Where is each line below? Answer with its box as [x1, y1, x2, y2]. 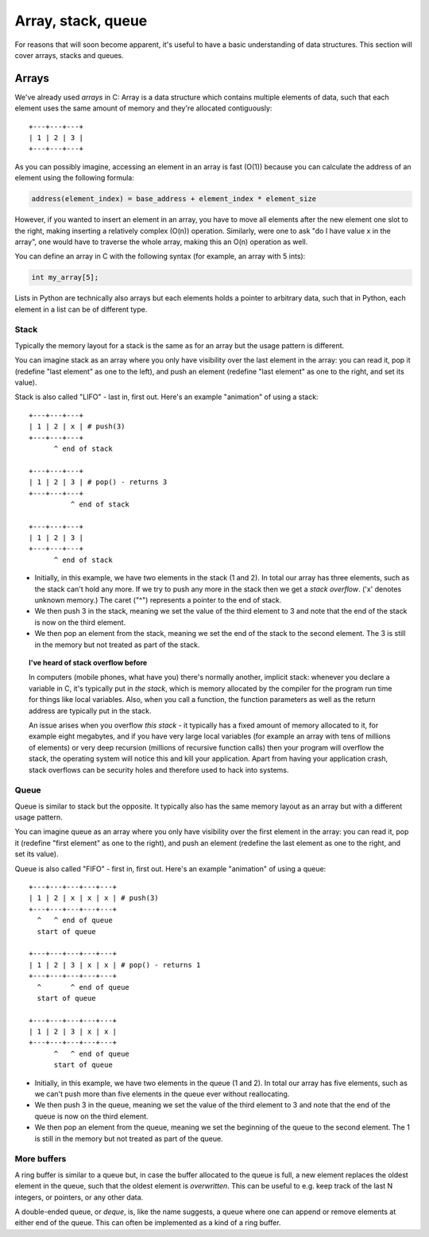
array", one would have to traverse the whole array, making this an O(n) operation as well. [14, 237, 308, 246]
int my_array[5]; [31, 273, 99, 282]
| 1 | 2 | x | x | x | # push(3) [29, 894, 159, 902]
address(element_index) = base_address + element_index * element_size [31, 195, 317, 204]
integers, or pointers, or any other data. [14, 1192, 144, 1202]
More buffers [14, 1154, 67, 1165]
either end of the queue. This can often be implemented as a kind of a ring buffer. [14, 1218, 281, 1227]
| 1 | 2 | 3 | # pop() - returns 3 [29, 478, 168, 487]
